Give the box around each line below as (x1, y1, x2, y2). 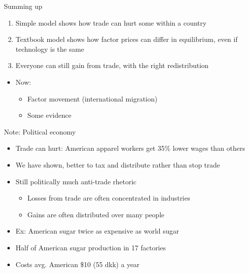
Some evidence (27, 110, 71, 120)
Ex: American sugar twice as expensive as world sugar (15, 226, 179, 236)
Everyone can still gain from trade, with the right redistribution (15, 60, 209, 70)
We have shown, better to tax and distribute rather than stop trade (15, 159, 220, 170)
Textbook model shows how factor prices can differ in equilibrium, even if (15, 34, 238, 44)
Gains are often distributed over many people (27, 209, 165, 219)
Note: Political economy (4, 126, 76, 136)
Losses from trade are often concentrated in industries (27, 193, 190, 203)
